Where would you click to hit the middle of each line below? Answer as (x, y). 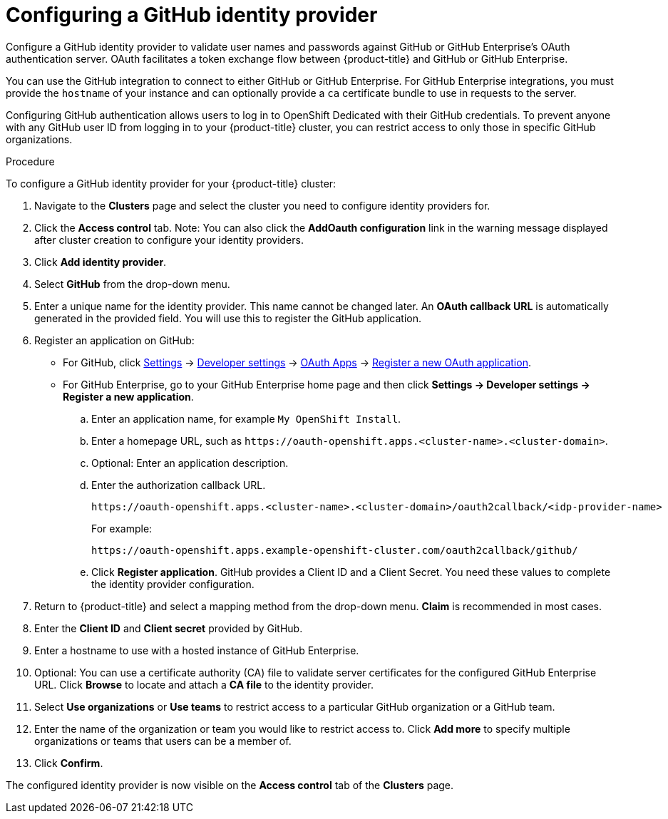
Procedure (30, 161)
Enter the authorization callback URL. (179, 485)
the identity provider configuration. (173, 584)
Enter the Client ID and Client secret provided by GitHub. (169, 628)
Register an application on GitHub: (114, 340)
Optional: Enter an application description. (190, 463)
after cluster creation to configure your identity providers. (169, 239)
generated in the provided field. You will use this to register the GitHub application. (228, 318)
